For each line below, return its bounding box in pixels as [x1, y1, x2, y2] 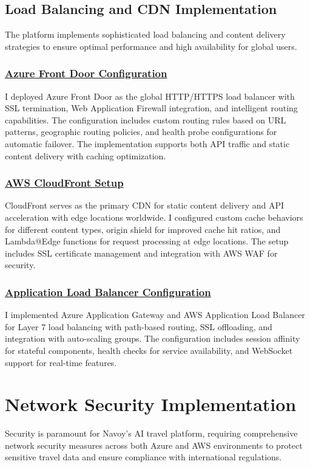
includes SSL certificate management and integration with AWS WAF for [5, 246, 278, 259]
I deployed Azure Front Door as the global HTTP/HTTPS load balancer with [5, 89, 295, 102]
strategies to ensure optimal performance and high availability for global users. [5, 40, 297, 52]
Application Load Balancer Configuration [5, 284, 211, 299]
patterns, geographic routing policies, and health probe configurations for [5, 125, 277, 138]
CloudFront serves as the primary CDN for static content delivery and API [5, 199, 285, 212]
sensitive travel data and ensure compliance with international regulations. [5, 451, 282, 463]
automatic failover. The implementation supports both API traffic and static [5, 137, 290, 150]
